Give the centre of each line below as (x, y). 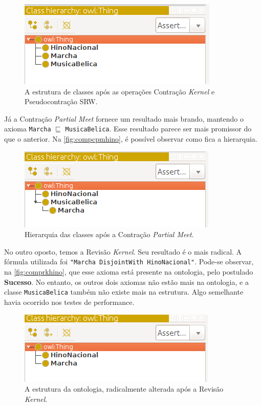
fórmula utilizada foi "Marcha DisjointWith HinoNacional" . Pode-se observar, (129, 262)
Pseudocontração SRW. (61, 101)
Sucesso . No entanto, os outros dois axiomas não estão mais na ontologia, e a (126, 282)
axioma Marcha (28, 129)
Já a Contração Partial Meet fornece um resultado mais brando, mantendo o (124, 118)
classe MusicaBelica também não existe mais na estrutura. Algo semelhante (124, 292)
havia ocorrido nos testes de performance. (69, 302)
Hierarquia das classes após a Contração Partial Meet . (109, 234)
